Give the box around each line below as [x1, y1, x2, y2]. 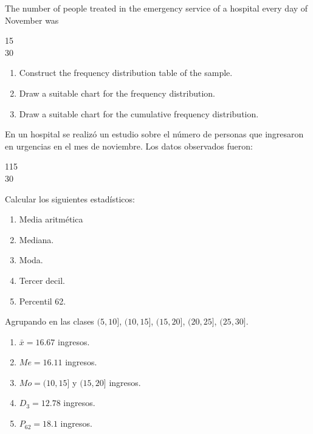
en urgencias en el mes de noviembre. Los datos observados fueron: [5, 139, 253, 152]
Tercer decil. [19, 274, 65, 286]
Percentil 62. [19, 294, 66, 307]
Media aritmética [19, 213, 83, 226]
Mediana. [19, 233, 54, 246]
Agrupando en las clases [5, 315, 94, 328]
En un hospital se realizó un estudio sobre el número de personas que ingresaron [5, 128, 304, 140]
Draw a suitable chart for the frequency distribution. [19, 86, 215, 99]
